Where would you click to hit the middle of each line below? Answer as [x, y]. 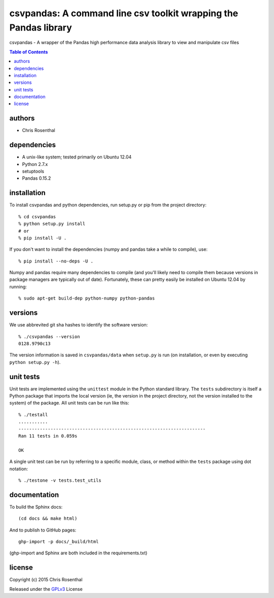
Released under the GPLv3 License [46, 589]
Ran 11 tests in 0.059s [48, 436]
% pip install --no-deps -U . [56, 261]
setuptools [33, 171]
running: [18, 286]
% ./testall [33, 414]
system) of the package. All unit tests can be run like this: [69, 403]
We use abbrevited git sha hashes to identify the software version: [79, 325]
